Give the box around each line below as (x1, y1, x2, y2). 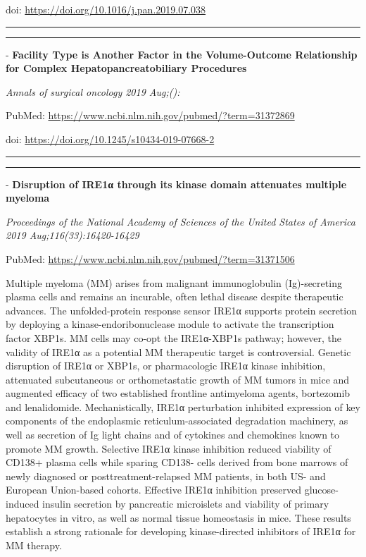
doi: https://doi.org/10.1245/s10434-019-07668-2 (6, 131, 215, 146)
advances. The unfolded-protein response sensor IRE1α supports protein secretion (6, 302, 357, 317)
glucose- (304, 482, 339, 497)
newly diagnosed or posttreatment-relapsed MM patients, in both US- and (6, 468, 326, 483)
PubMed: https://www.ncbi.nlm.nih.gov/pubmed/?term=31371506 (6, 251, 295, 266)
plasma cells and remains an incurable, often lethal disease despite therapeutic (6, 289, 343, 304)
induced (6, 496, 39, 511)
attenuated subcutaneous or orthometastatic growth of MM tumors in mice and (6, 372, 350, 386)
